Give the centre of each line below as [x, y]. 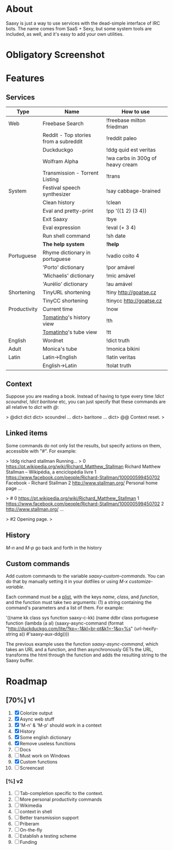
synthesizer [56, 194]
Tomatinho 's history [66, 317]
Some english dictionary [45, 738]
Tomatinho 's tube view [70, 332]
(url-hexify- [146, 629]
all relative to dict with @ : [33, 407]
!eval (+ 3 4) [121, 228]
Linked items [27, 433]
